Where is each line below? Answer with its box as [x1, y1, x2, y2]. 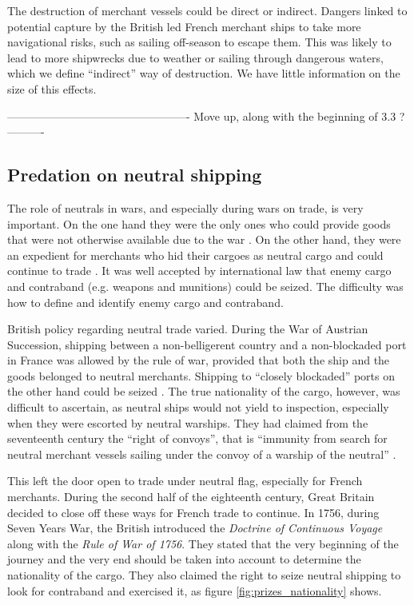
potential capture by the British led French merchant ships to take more [7, 18, 361, 34]
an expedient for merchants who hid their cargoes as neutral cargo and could [7, 246, 384, 263]
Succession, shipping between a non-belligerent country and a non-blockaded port [7, 336, 407, 352]
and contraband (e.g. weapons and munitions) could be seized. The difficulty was [7, 277, 404, 294]
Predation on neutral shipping [7, 162, 262, 187]
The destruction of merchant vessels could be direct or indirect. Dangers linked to [7, 2, 408, 18]
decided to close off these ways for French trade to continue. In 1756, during [7, 504, 380, 520]
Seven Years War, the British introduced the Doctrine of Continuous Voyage [7, 519, 383, 536]
